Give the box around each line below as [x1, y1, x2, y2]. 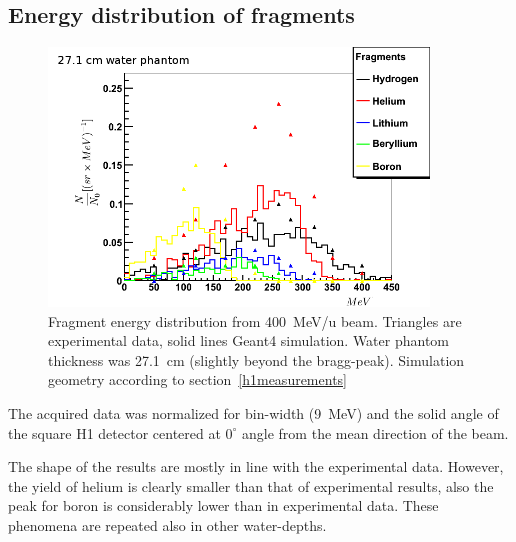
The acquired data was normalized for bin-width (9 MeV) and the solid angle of [8, 403, 499, 424]
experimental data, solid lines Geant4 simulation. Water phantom [48, 330, 449, 351]
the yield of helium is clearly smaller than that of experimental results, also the [8, 475, 494, 496]
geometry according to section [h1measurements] [48, 369, 347, 390]
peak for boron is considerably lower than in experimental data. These [8, 495, 439, 516]
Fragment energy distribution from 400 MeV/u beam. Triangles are [48, 310, 462, 331]
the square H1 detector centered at [8, 422, 221, 443]
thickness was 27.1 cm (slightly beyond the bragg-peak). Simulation [48, 349, 465, 370]
